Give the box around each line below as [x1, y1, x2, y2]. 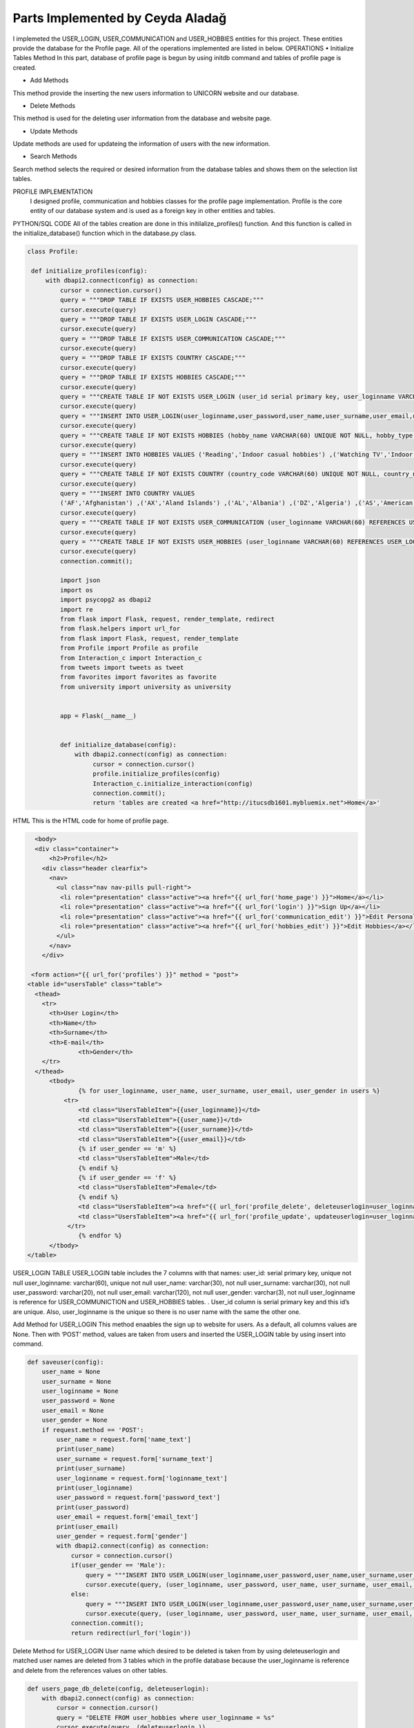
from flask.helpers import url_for [59, 625, 181, 632]
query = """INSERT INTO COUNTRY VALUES [59, 489, 195, 497]
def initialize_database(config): [59, 741, 177, 749]
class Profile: [27, 247, 79, 256]
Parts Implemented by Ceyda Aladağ [12, 10, 227, 26]
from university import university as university [59, 683, 231, 691]
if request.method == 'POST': [41, 1426, 144, 1434]
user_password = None [41, 1397, 115, 1405]
